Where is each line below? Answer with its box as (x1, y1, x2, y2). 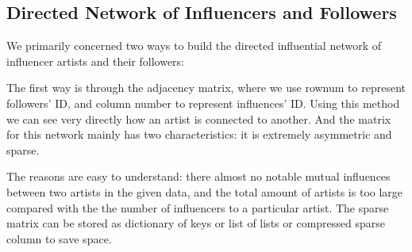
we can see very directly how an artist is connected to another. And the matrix (6, 110, 391, 127)
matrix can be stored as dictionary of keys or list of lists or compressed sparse (6, 215, 385, 231)
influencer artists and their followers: (6, 52, 185, 69)
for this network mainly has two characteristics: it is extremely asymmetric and (6, 126, 392, 143)
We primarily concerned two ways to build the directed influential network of (6, 37, 382, 54)
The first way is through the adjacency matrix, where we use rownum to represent (6, 79, 406, 96)
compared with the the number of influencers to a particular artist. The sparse (6, 199, 389, 216)
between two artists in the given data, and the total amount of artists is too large (6, 183, 403, 200)
